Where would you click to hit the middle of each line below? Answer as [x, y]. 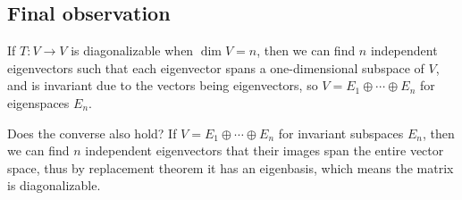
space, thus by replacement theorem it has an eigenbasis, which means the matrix [231, 167]
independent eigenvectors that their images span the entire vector [265, 150]
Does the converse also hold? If [92, 133]
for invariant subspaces [341, 133]
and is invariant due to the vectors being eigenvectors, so [163, 85]
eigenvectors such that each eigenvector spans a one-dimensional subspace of [216, 67]
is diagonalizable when [132, 50]
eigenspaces [38, 102]
